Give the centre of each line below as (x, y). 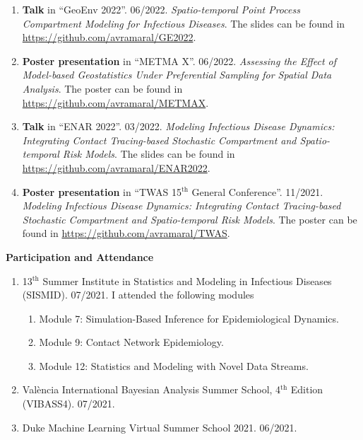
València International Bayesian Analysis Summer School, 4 (151, 389)
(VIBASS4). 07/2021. (69, 404)
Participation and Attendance (80, 256)
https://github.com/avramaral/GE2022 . (109, 37)
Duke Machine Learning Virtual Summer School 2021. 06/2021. (160, 427)
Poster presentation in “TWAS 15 (102, 191)
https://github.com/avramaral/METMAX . (115, 102)
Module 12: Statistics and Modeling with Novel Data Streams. (174, 365)
